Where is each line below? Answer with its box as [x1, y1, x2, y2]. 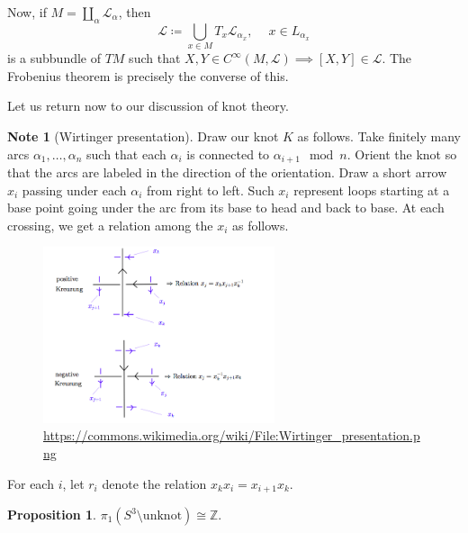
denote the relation [102, 474, 207, 492]
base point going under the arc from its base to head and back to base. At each [7, 198, 445, 217]
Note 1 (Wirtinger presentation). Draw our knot [7, 126, 279, 145]
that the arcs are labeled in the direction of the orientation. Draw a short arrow [7, 162, 447, 181]
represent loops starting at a [293, 180, 450, 199]
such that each [86, 144, 166, 163]
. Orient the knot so [346, 144, 457, 163]
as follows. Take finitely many [297, 126, 461, 145]
